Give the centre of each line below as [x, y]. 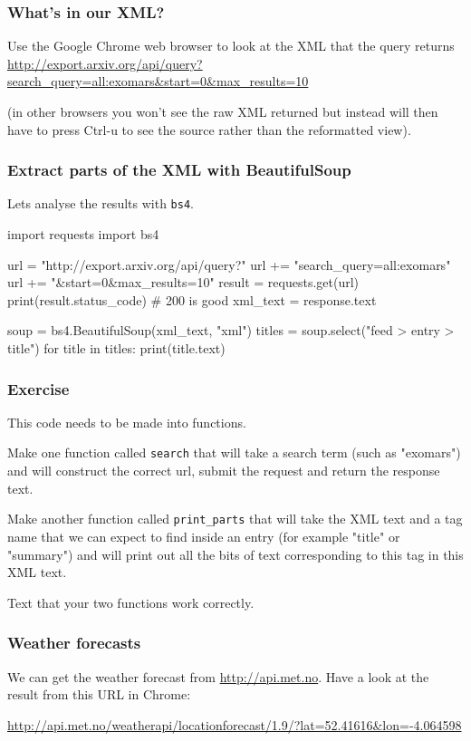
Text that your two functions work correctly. [131, 602]
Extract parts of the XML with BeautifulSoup [179, 170]
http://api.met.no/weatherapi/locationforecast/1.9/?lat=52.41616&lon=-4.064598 [235, 724]
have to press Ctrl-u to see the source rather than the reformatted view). [209, 129]
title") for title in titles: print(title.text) [116, 348]
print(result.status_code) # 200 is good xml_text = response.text [192, 299]
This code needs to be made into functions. [127, 422]
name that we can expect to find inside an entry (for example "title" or [204, 536]
